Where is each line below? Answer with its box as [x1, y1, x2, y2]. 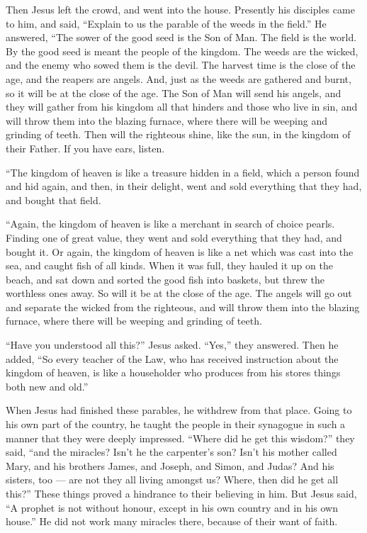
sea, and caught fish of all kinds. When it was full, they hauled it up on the [6, 258, 333, 273]
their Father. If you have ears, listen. [6, 140, 165, 155]
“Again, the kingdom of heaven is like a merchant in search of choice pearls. [6, 216, 335, 231]
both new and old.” [6, 378, 89, 393]
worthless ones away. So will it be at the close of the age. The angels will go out [6, 286, 352, 301]
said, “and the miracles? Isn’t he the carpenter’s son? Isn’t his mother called [6, 444, 337, 459]
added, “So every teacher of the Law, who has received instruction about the [6, 351, 339, 366]
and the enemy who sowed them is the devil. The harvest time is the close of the [6, 57, 356, 72]
